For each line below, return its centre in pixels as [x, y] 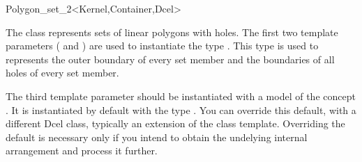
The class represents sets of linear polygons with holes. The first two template [172, 32]
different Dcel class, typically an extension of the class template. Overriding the [175, 123]
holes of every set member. [62, 73]
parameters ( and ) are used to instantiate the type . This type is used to [162, 46]
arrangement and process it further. [82, 151]
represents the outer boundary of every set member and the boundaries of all [170, 59]
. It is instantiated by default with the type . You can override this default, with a [181, 110]
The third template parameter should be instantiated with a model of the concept [181, 96]
